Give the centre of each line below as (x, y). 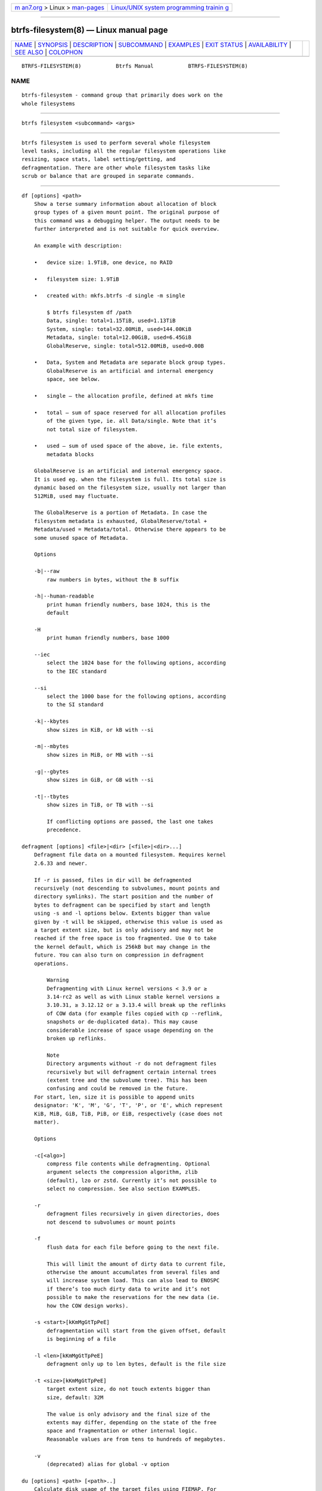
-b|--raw (47, 571)
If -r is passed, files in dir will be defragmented (113, 880)
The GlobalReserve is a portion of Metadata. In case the (120, 513)
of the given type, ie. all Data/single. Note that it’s (132, 421)
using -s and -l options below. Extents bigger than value (122, 913)
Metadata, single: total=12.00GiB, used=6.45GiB (119, 338)
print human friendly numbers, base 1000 (108, 638)
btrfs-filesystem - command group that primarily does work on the (122, 95)
